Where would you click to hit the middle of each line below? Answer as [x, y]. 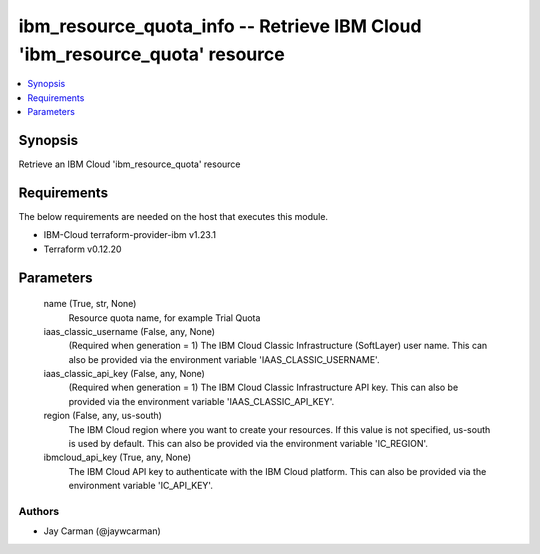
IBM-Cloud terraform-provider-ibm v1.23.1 [130, 235]
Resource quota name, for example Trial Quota [164, 317]
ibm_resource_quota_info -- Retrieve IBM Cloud [220, 26]
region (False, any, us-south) [102, 416]
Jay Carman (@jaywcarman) [102, 531]
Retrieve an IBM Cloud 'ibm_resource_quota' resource [129, 164]
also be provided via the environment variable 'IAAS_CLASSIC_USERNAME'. [224, 359]
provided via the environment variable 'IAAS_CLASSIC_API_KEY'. [201, 401]
